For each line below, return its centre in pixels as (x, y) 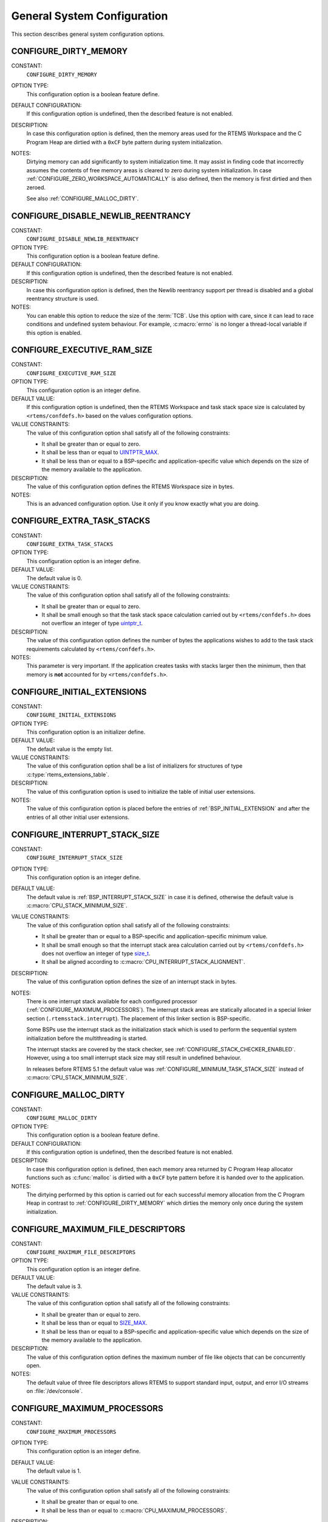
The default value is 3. (54, 1286)
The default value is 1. (54, 1471)
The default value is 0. (54, 578)
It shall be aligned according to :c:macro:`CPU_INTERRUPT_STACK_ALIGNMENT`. (143, 962)
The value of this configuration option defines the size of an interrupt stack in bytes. (132, 982)
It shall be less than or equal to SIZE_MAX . (94, 1323)
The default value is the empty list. (70, 749)
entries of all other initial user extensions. (78, 817)
